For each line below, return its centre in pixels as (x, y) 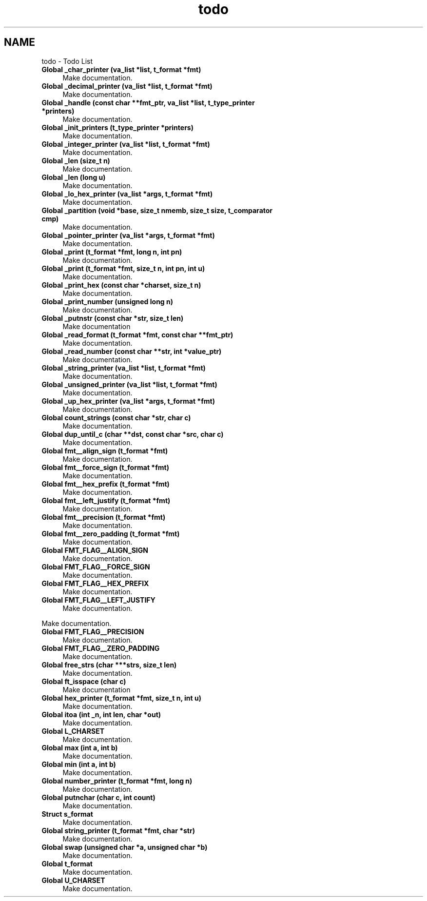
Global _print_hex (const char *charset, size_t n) (121, 285)
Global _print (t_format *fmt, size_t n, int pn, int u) (123, 268)
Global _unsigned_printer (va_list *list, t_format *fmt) (129, 384)
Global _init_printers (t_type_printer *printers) (117, 127)
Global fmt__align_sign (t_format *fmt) (105, 450)
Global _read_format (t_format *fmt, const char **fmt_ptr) (137, 334)
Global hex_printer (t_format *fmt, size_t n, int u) (121, 698)
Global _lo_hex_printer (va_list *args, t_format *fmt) (127, 194)
